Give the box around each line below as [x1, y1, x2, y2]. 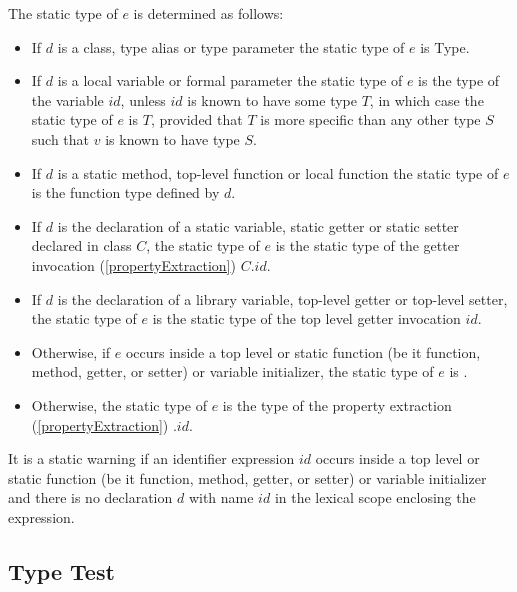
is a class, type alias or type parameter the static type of [57, 36, 405, 57]
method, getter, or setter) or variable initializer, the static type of [31, 361, 434, 382]
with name [188, 487, 254, 508]
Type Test [8, 555, 115, 586]
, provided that [150, 109, 243, 130]
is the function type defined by [31, 182, 220, 203]
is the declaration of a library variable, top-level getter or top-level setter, [57, 288, 508, 309]
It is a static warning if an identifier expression [8, 448, 295, 469]
